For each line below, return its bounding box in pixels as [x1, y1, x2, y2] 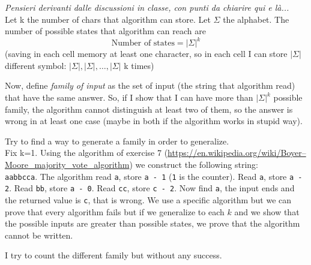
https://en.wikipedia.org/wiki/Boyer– [168, 146, 306, 159]
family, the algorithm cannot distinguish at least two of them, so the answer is [5, 103, 293, 115]
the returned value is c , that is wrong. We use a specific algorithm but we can [5, 193, 292, 206]
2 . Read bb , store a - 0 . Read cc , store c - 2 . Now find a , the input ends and [5, 182, 295, 194]
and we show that [234, 205, 300, 218]
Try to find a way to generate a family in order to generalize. [5, 134, 229, 147]
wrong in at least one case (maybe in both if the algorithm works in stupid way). [5, 115, 303, 127]
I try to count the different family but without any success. [5, 249, 222, 261]
